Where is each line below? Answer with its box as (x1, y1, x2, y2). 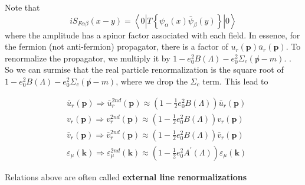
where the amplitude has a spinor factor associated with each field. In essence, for (5, 28, 300, 41)
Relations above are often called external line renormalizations (5, 170, 247, 183)
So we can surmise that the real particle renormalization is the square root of (5, 63, 284, 76)
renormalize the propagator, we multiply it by (5, 51, 170, 64)
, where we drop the (116, 74, 188, 87)
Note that (5, 1, 40, 13)
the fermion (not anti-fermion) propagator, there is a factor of (5, 40, 228, 53)
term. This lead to (202, 74, 268, 87)
